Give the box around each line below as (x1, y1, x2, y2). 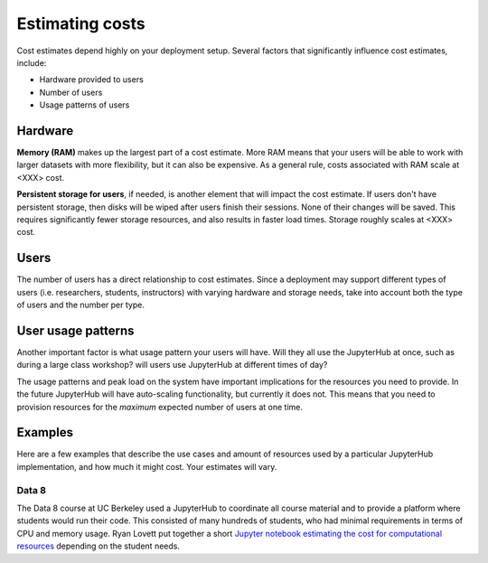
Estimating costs (16, 14, 145, 33)
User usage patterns (16, 323, 135, 338)
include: (16, 57, 47, 68)
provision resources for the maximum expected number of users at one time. (16, 401, 303, 412)
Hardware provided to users (39, 74, 144, 85)
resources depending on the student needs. (16, 540, 181, 551)
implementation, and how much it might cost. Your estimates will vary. (16, 461, 277, 472)
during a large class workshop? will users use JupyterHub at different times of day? (16, 360, 328, 371)
